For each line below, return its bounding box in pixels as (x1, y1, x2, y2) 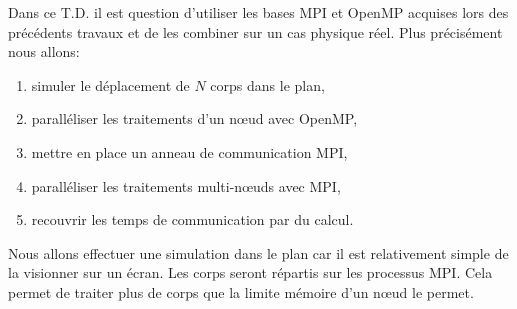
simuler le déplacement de (31, 74, 190, 95)
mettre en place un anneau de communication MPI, (31, 141, 348, 162)
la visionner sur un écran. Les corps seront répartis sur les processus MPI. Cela (8, 262, 493, 283)
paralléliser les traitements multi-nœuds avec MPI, (31, 175, 341, 196)
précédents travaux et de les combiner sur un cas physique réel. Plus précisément (8, 21, 503, 42)
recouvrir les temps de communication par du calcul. (31, 209, 354, 230)
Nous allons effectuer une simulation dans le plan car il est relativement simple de (8, 242, 509, 263)
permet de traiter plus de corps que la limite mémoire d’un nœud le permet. (8, 281, 474, 302)
